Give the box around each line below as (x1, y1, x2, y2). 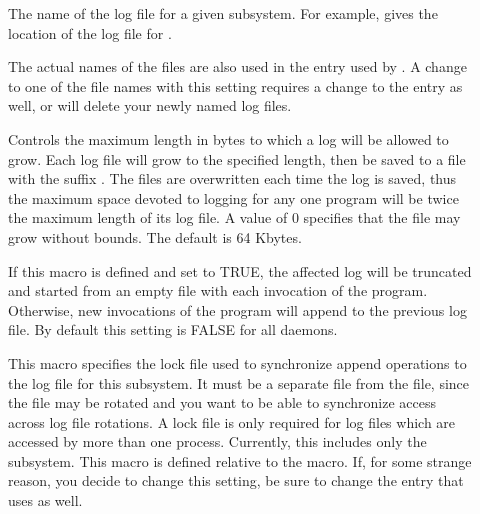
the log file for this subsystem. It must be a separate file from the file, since (8, 372, 470, 393)
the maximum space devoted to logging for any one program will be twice (8, 187, 459, 208)
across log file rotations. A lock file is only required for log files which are (8, 411, 456, 432)
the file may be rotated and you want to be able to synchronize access (8, 392, 437, 413)
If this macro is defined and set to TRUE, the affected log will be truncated (8, 260, 472, 281)
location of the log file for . (8, 22, 172, 43)
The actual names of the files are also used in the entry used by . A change (8, 56, 467, 77)
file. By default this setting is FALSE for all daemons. (8, 319, 338, 340)
